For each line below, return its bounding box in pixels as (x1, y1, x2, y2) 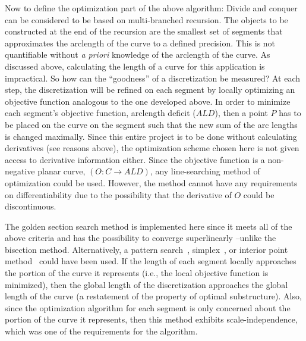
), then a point (214, 107, 268, 119)
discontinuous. (5, 200, 56, 212)
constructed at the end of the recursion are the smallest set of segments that (5, 25, 283, 37)
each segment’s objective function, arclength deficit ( (5, 107, 196, 119)
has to (279, 107, 301, 119)
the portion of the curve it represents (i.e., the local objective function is (5, 267, 269, 279)
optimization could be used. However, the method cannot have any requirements (5, 176, 298, 189)
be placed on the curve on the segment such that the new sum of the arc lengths (5, 118, 298, 130)
